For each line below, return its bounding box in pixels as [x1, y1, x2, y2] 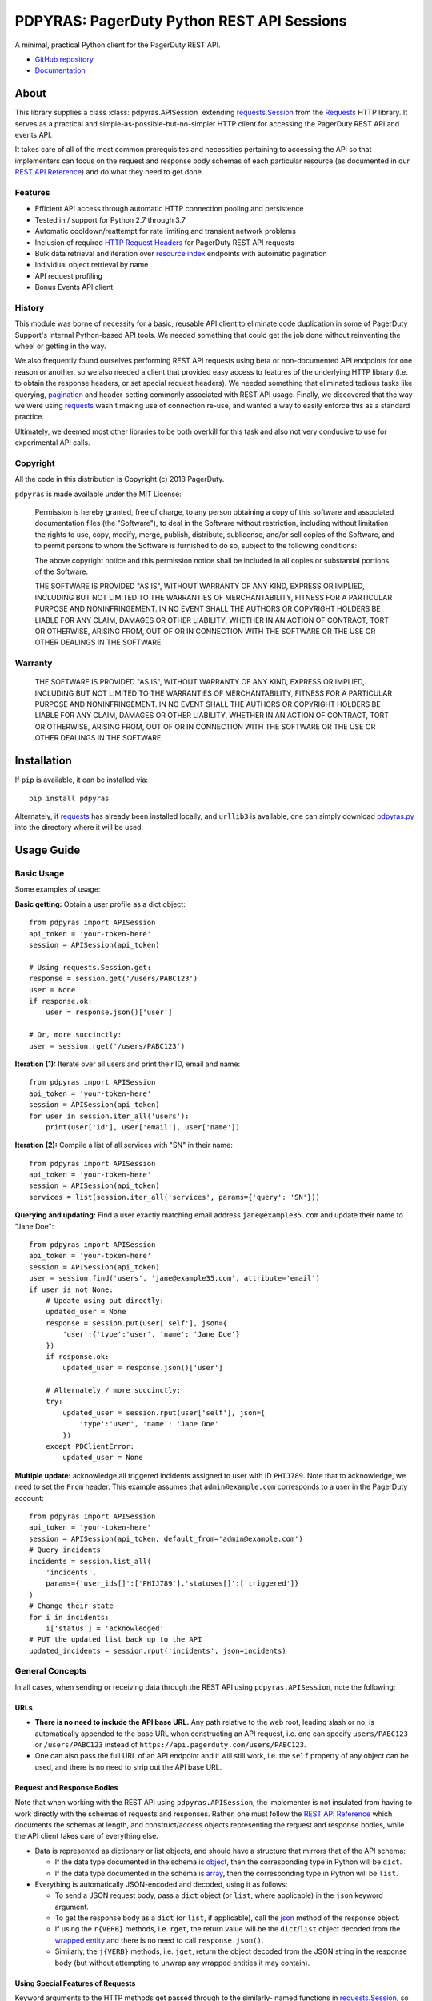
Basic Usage [14, 868, 65, 880]
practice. [14, 412, 44, 422]
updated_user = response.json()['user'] [62, 1363, 223, 1373]
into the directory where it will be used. [14, 823, 144, 832]
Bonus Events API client [34, 283, 114, 292]
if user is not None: [29, 1285, 114, 1294]
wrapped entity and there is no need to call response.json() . [54, 1935, 264, 1945]
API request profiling [34, 271, 103, 280]
